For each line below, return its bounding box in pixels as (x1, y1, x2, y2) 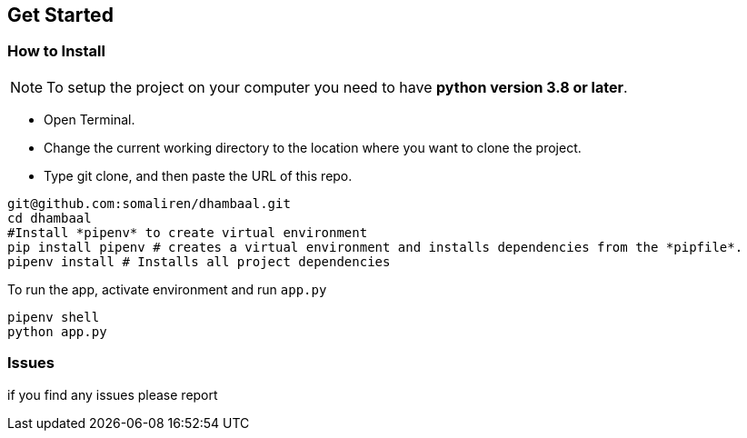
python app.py (7, 324, 107, 339)
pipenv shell (7, 309, 100, 324)
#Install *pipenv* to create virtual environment (7, 224, 368, 240)
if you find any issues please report (7, 386, 218, 403)
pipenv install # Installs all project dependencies (7, 254, 391, 269)
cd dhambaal (7, 210, 92, 225)
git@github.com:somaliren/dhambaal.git (7, 195, 291, 211)
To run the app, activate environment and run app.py (7, 281, 327, 297)
